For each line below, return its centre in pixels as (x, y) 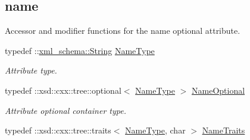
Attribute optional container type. (65, 110)
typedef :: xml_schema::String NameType (80, 50)
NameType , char (155, 130)
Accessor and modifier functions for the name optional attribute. (123, 31)
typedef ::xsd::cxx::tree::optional (63, 90)
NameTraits (224, 130)
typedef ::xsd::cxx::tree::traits (58, 130)
